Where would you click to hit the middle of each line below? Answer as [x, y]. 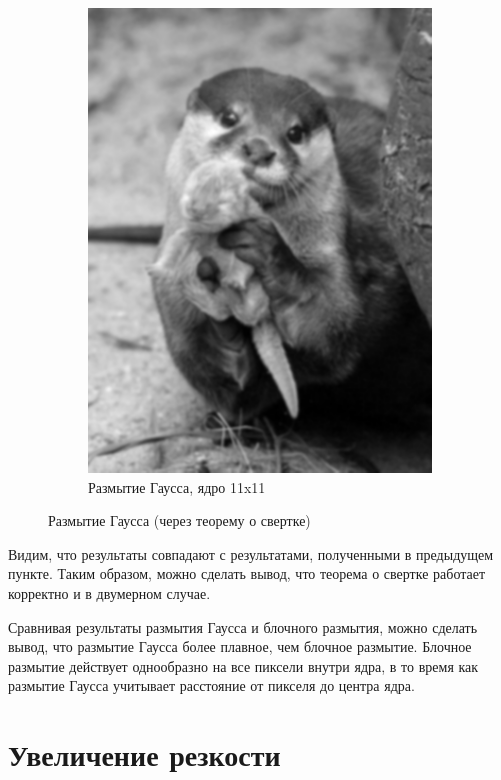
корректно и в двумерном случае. [109, 592]
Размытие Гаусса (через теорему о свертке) [179, 520]
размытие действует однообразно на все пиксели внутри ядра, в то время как [243, 665]
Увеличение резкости [144, 754]
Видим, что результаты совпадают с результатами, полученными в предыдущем [251, 553]
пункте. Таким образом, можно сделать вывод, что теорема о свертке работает [247, 573]
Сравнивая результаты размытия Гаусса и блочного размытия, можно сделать [243, 626]
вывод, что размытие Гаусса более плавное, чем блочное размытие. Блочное [240, 646]
